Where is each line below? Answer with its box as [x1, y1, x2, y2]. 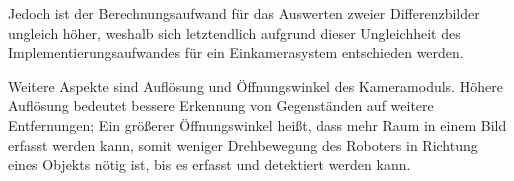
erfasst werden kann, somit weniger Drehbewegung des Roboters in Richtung [8, 134, 478, 155]
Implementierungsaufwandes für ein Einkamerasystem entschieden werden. [8, 42, 464, 63]
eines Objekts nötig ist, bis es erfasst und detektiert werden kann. [8, 154, 411, 175]
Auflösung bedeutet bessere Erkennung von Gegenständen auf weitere [8, 95, 434, 116]
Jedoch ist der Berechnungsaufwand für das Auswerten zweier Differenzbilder [8, 3, 480, 23]
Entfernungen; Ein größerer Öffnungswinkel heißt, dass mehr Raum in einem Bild [8, 114, 507, 135]
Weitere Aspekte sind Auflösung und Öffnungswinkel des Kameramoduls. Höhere [8, 75, 503, 96]
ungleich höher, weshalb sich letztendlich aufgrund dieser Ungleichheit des [8, 22, 461, 43]
